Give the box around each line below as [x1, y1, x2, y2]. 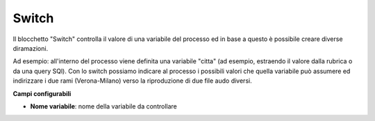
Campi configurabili [12, 89, 72, 97]
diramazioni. [12, 44, 49, 52]
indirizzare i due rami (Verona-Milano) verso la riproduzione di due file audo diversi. [12, 76, 253, 85]
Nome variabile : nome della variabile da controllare [30, 102, 177, 111]
